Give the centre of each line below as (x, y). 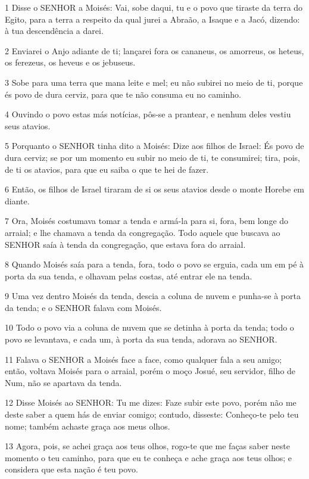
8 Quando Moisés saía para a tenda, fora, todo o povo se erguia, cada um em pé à (154, 264)
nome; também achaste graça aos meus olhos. (88, 426)
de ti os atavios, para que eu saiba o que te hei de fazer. (107, 169)
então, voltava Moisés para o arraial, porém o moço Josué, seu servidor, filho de (150, 371)
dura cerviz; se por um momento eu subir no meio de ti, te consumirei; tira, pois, (152, 157)
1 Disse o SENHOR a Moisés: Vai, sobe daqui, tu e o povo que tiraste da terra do (154, 7)
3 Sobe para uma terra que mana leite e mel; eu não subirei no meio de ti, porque (154, 82)
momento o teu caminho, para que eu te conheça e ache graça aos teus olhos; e (149, 457)
